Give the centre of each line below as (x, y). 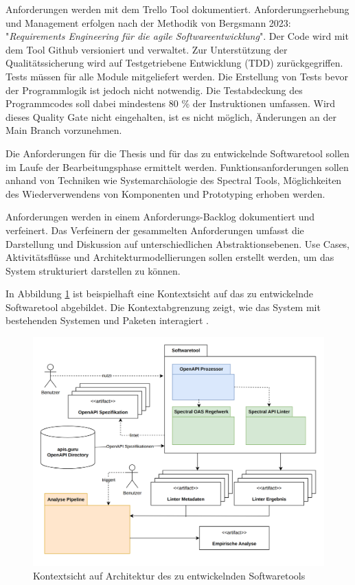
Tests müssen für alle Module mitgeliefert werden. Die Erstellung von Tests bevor (177, 76)
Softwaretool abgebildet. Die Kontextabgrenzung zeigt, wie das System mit (163, 307)
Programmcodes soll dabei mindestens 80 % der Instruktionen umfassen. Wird (171, 103)
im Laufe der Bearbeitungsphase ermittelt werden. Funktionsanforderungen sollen (177, 167)
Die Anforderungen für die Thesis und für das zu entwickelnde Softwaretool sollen (177, 153)
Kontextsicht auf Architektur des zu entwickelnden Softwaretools (169, 575)
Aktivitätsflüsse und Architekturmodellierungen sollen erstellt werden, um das (170, 257)
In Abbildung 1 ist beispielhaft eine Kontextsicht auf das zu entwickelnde (159, 294)
